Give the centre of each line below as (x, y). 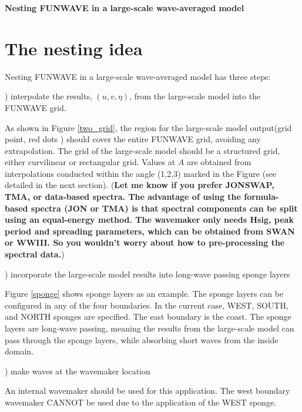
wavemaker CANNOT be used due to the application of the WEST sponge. (140, 402)
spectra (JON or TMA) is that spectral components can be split (164, 208)
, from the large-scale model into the (195, 96)
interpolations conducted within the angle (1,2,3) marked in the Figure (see (141, 173)
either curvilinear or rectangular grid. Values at (90, 162)
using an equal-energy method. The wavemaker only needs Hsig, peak (149, 220)
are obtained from (219, 162)
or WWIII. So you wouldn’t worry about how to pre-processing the (145, 242)
